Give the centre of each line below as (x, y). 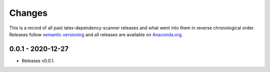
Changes (28, 13)
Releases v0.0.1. (38, 61)
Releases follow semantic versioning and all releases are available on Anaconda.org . (96, 34)
